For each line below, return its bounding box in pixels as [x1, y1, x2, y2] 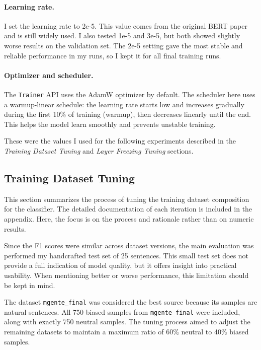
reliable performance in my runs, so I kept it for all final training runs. [4, 50, 221, 60]
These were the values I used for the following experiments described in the [4, 135, 236, 146]
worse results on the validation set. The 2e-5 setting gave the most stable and [4, 40, 243, 50]
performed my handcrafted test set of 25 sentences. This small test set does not [4, 250, 249, 260]
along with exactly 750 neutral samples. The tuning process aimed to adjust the [4, 316, 250, 327]
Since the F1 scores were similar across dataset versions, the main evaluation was [4, 240, 254, 251]
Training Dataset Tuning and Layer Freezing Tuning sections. [4, 146, 194, 156]
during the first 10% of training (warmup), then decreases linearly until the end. [4, 109, 251, 119]
